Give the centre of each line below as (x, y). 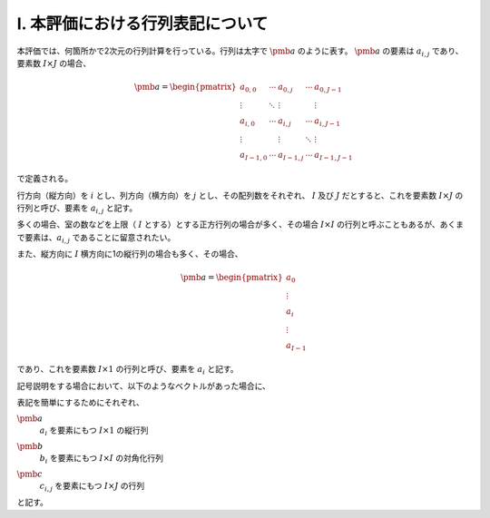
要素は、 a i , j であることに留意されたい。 (100, 238)
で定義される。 (44, 179)
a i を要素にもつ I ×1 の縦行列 (94, 431)
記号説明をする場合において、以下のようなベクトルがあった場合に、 (144, 386)
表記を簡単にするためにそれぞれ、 (80, 403)
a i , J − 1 (327, 122)
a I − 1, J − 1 (333, 156)
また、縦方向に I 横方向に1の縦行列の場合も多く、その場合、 (130, 254)
